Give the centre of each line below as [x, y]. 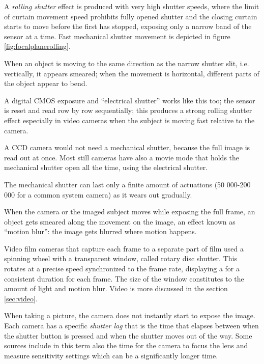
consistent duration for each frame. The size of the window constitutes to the [124, 278]
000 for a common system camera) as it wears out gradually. [98, 194]
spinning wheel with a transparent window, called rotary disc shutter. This [121, 258]
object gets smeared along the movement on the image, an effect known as [120, 221]
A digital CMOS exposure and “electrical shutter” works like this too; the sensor [130, 100]
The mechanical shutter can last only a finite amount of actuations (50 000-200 [127, 184]
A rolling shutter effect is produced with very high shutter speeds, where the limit [132, 6]
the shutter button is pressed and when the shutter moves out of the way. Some [128, 335]
